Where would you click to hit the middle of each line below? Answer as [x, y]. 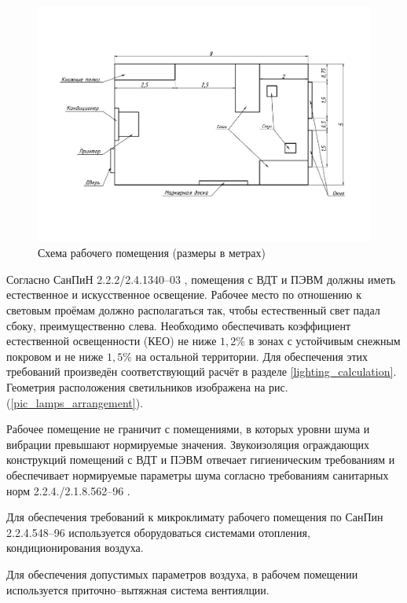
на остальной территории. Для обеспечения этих [252, 356]
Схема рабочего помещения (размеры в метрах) [152, 253]
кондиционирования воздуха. [75, 548]
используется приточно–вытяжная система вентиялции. [138, 589]
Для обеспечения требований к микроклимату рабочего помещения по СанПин [195, 517]
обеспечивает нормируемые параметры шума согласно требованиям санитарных [198, 474]
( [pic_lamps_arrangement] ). [75, 402]
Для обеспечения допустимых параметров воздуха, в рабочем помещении [182, 574]
